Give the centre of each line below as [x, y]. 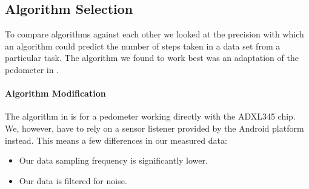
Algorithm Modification [55, 93]
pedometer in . [32, 69]
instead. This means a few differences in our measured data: [116, 140]
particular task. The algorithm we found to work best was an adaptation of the [152, 58]
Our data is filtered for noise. [73, 180]
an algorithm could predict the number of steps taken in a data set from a [143, 46]
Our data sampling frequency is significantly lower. [113, 160]
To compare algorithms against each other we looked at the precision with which [154, 34]
